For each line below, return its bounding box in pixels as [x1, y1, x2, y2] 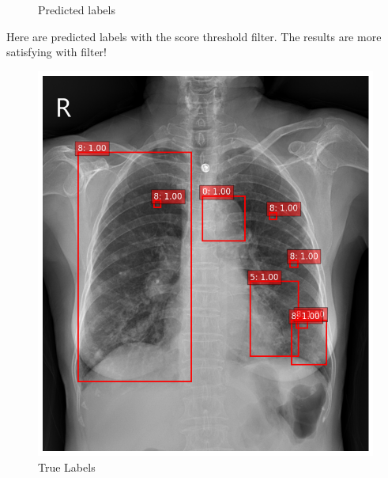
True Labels [38, 458, 96, 475]
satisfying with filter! [6, 44, 107, 60]
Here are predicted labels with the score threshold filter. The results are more [6, 28, 382, 44]
